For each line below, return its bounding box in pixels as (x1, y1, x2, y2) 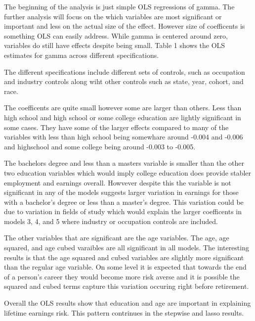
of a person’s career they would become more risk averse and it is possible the (4, 271, 240, 281)
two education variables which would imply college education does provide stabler (4, 167, 252, 178)
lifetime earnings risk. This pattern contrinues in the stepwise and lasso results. (4, 307, 244, 318)
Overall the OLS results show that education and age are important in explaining (4, 298, 251, 308)
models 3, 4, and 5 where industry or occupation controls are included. (4, 216, 218, 226)
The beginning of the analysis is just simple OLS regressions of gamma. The (4, 1, 235, 11)
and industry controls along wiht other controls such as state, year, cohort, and (4, 76, 244, 87)
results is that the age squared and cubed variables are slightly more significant (4, 252, 244, 262)
